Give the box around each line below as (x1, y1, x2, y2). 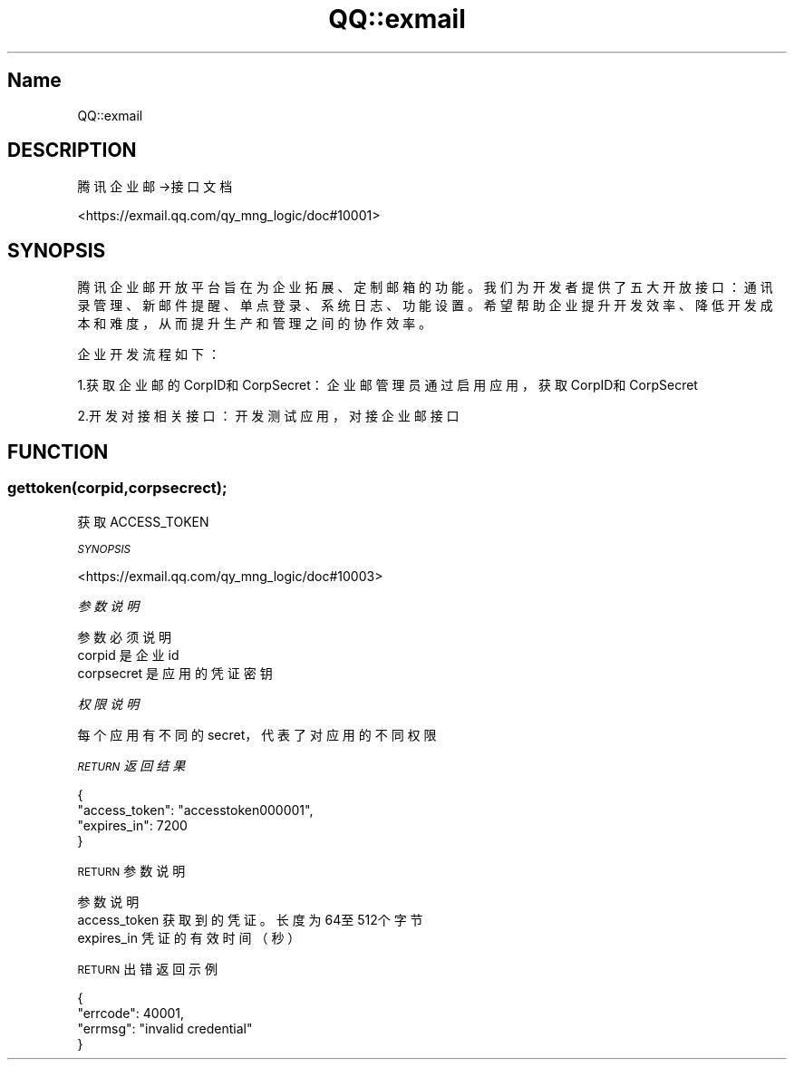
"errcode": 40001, (77, 1004, 185, 1021)
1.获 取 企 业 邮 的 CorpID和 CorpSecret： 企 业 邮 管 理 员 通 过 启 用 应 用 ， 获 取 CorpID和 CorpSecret (77, 377, 698, 393)
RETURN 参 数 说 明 (77, 862, 186, 878)
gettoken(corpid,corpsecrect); (7, 479, 228, 498)
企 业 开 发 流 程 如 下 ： (77, 346, 220, 363)
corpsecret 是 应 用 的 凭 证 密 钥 (77, 664, 273, 681)
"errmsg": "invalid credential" (77, 1020, 253, 1036)
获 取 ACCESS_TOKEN (77, 513, 209, 529)
